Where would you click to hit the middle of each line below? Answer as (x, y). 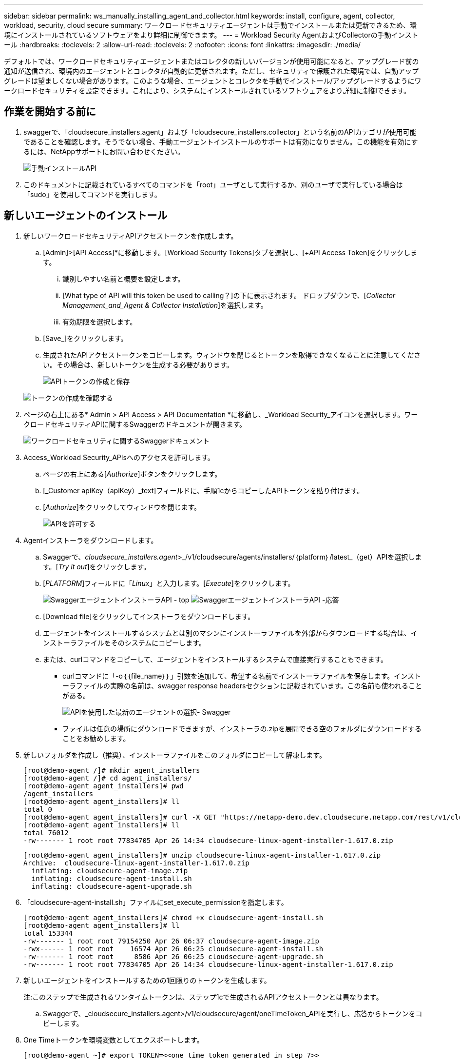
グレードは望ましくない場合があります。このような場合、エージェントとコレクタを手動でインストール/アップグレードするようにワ (213, 81)
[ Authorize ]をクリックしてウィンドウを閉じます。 (122, 507)
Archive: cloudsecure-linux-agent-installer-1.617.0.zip (136, 863)
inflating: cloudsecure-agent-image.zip (110, 871)
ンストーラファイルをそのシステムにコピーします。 (124, 642)
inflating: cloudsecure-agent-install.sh (112, 878)
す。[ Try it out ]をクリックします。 (97, 566)
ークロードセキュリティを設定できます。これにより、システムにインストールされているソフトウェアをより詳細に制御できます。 (207, 90)
